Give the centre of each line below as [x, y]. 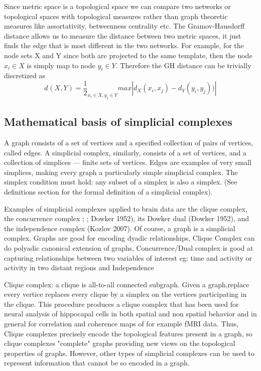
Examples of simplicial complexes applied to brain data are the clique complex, [126, 208]
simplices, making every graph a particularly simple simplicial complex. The [121, 172]
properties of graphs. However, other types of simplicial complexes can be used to [129, 353]
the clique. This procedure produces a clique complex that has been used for [121, 304]
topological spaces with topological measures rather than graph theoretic [116, 16]
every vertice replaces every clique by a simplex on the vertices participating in [125, 294]
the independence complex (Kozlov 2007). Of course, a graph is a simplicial [120, 228]
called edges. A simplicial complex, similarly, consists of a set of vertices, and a [125, 152]
